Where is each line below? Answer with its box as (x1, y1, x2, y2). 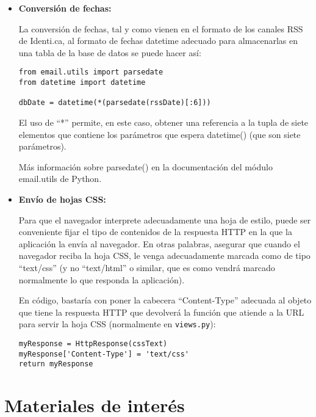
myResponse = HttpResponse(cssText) (18, 339, 168, 348)
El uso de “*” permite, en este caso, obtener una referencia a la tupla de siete (18, 116, 309, 128)
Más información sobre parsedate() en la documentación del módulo (18, 160, 273, 173)
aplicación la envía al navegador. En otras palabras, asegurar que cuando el (18, 237, 300, 250)
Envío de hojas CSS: (18, 192, 106, 205)
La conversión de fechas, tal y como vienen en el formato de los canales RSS (18, 22, 303, 35)
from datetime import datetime (18, 78, 146, 87)
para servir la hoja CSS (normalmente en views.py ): (18, 317, 216, 330)
